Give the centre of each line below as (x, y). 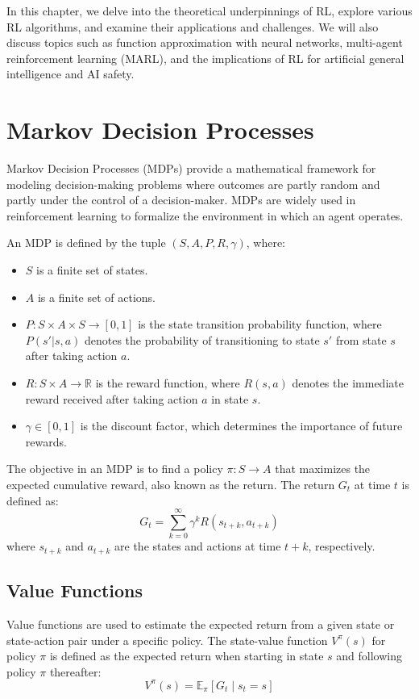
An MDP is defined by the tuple (86, 243)
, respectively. (342, 546)
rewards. (46, 441)
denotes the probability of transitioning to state (202, 339)
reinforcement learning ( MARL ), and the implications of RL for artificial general (205, 58)
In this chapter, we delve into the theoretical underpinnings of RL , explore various (209, 10)
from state (361, 339)
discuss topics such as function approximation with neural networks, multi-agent (205, 42)
